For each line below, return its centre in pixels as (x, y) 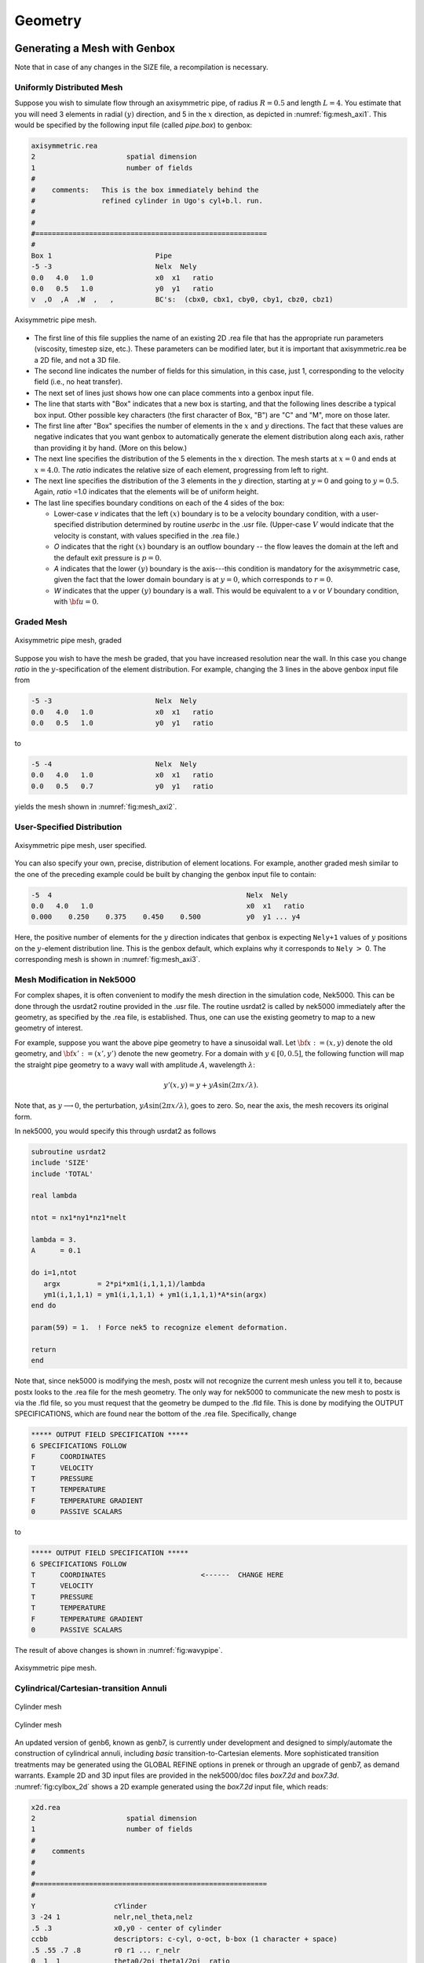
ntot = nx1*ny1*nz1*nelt (79, 1218)
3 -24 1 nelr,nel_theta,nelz (112, 1917)
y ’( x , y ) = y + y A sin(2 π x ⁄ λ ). (211, 1085)
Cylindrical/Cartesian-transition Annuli (91, 1688)
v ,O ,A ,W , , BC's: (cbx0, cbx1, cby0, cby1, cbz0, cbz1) (182, 300)
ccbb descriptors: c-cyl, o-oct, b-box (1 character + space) (184, 1939)
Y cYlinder (89, 1906)
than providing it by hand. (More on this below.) (111, 448)
